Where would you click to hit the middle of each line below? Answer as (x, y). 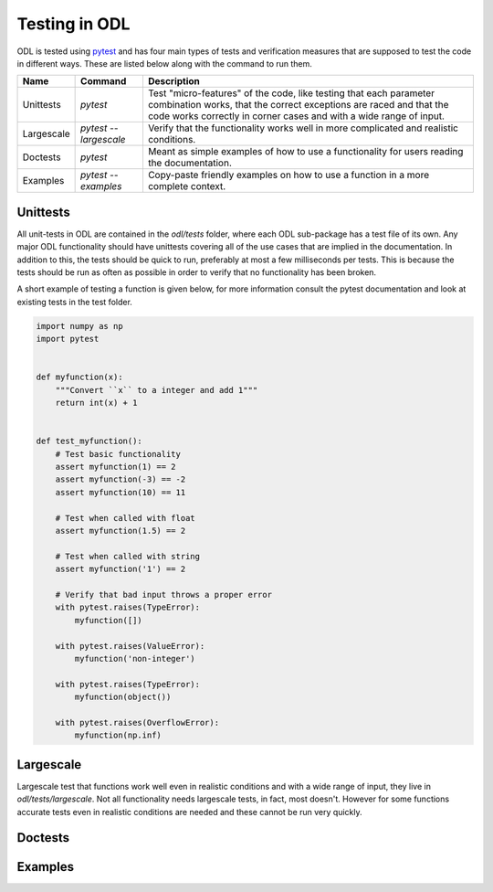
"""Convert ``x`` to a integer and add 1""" (157, 390)
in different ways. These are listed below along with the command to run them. (164, 63)
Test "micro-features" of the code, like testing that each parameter (291, 93)
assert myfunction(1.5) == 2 (121, 531)
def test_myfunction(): (89, 441)
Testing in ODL (73, 24)
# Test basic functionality (118, 454)
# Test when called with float (125, 518)
